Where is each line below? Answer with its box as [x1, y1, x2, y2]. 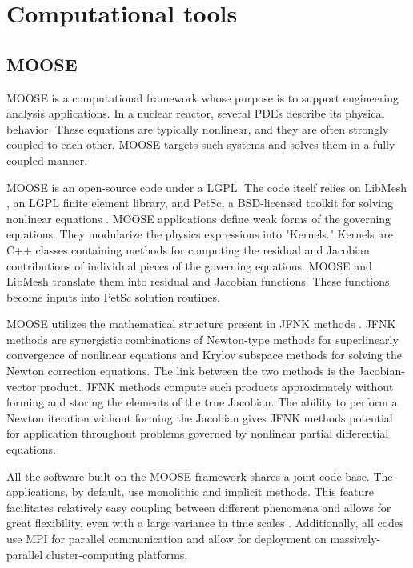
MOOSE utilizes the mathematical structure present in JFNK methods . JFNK [6, 315, 396, 332]
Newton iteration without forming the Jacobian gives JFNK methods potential [6, 409, 393, 426]
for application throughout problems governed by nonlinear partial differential [6, 425, 389, 442]
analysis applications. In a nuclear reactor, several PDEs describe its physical [6, 105, 385, 122]
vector [6, 378, 37, 394]
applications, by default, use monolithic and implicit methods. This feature [6, 483, 374, 500]
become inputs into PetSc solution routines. [6, 288, 220, 305]
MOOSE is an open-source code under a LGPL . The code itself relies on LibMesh [6, 178, 407, 195]
